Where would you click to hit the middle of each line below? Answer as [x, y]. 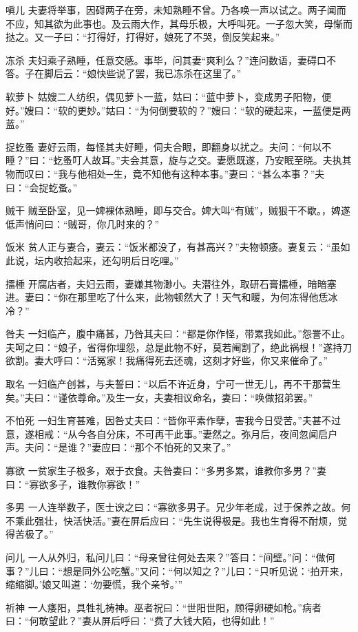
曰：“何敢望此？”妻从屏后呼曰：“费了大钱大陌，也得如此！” [140, 621]
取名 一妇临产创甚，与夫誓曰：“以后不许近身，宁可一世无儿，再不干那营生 [173, 384]
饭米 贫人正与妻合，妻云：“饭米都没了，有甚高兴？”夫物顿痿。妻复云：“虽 [173, 247]
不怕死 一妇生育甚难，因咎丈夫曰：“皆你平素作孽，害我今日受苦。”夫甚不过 [173, 420]
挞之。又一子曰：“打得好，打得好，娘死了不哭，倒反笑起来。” [143, 37]
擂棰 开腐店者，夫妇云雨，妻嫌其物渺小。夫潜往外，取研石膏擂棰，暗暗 [166, 283]
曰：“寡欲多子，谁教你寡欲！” [73, 484]
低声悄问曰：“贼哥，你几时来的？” [83, 223]
